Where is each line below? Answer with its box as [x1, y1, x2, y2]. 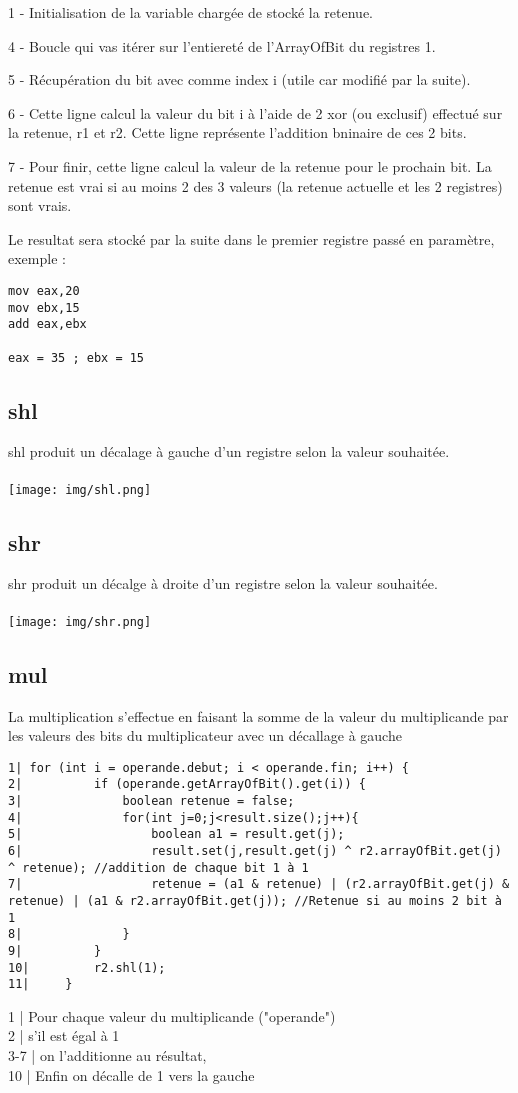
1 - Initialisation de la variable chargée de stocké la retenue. [8, 2, 374, 22]
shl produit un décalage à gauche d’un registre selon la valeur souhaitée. [8, 441, 450, 462]
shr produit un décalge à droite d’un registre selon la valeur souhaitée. [8, 573, 438, 594]
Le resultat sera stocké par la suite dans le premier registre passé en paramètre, [8, 228, 495, 249]
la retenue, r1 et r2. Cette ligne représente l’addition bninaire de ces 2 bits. [8, 122, 467, 143]
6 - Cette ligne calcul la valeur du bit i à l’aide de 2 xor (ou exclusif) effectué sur [8, 102, 503, 123]
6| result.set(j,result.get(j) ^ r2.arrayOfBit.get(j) [8, 843, 502, 858]
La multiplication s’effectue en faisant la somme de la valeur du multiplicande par [8, 705, 509, 726]
